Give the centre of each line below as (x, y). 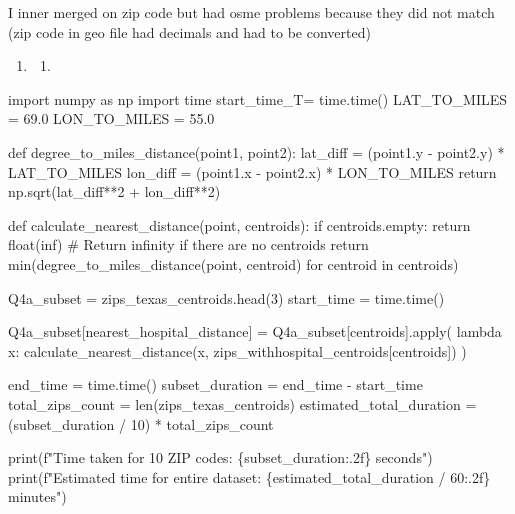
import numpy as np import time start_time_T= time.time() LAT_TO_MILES (258, 98)
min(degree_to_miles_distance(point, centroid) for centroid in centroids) (233, 263)
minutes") (37, 496)
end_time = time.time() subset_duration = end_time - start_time (215, 384)
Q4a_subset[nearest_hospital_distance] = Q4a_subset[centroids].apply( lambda (255, 331)
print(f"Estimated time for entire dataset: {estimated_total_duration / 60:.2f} (249, 476)
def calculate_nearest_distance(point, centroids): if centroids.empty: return (239, 224)
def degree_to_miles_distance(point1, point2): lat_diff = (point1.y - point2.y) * (256, 151)
